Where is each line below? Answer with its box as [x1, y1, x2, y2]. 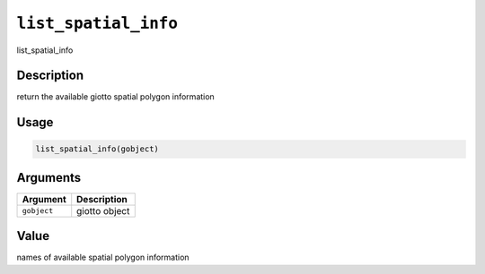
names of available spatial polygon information [16, 252, 190, 263]
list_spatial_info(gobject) [35, 144, 159, 154]
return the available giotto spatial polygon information [16, 91, 215, 102]
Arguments [16, 170, 82, 185]
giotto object [76, 204, 130, 217]
